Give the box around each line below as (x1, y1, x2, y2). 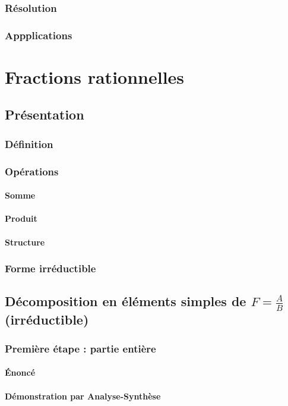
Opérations (5, 163, 59, 178)
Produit (5, 212, 37, 225)
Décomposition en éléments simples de (5, 292, 246, 310)
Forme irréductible (5, 261, 96, 276)
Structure (5, 235, 45, 248)
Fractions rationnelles (5, 64, 185, 89)
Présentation (5, 105, 84, 124)
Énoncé (5, 366, 36, 379)
